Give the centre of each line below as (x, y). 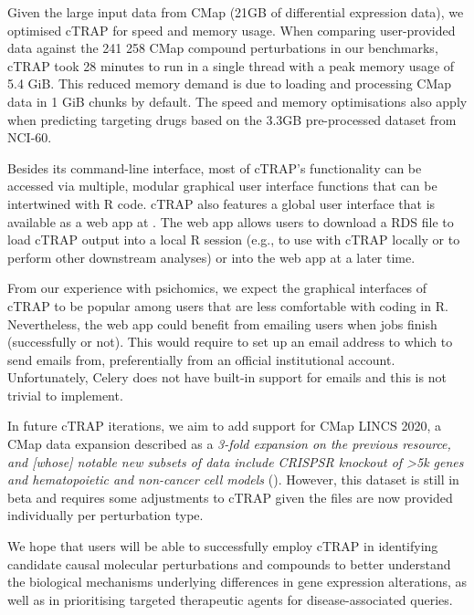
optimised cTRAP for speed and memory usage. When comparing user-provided (232, 30)
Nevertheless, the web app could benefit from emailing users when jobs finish (222, 323)
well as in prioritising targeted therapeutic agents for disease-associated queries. (230, 599)
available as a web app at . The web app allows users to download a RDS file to (231, 221)
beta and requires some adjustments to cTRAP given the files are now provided (230, 497)
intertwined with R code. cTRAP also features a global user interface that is (221, 203)
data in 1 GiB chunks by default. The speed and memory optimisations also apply (237, 101)
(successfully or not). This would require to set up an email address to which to (230, 342)
